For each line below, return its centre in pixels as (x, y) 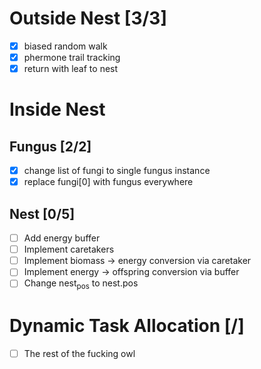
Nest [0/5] (42, 213)
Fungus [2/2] (50, 146)
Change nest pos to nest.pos (81, 284)
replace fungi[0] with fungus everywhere (108, 182)
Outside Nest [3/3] (88, 18)
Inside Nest (57, 109)
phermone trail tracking (72, 57)
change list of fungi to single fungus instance (117, 171)
